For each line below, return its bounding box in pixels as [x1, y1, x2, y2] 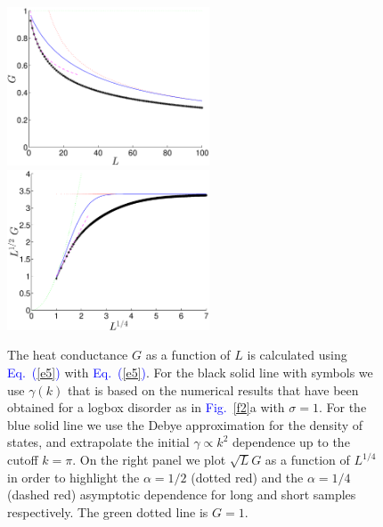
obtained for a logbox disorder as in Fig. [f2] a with [7, 398, 285, 417]
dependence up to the [232, 433, 350, 451]
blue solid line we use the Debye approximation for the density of [7, 415, 363, 434]
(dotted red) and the [191, 467, 304, 486]
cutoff [7, 450, 38, 469]
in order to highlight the [7, 467, 140, 486]
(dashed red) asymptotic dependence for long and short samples [7, 485, 356, 504]
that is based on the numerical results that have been [67, 380, 359, 399]
